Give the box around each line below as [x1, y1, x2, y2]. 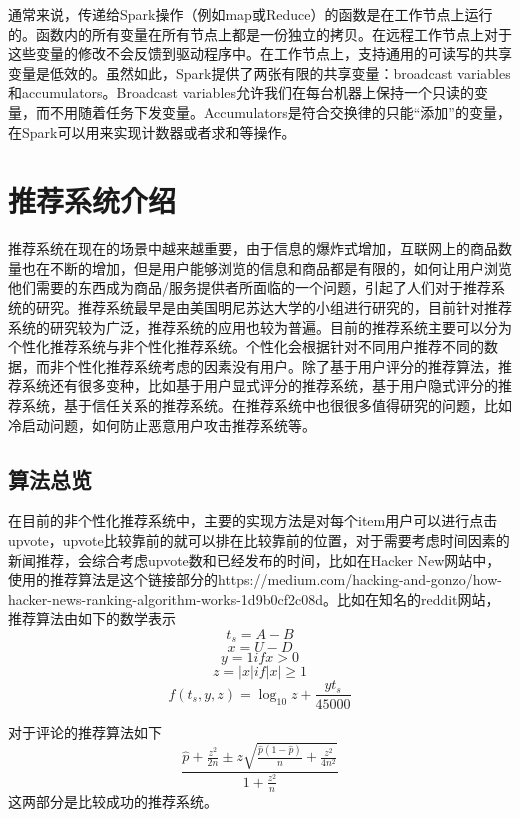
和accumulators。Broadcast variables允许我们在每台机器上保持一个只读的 [8, 82, 475, 103]
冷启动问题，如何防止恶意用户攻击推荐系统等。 [8, 414, 316, 435]
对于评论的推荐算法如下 [8, 721, 162, 742]
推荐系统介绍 [8, 180, 177, 221]
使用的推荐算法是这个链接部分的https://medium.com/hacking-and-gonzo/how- [8, 569, 502, 590]
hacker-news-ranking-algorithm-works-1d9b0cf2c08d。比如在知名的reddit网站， [8, 588, 500, 609]
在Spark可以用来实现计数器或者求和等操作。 [8, 121, 296, 142]
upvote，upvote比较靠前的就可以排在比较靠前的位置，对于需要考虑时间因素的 [8, 530, 510, 551]
